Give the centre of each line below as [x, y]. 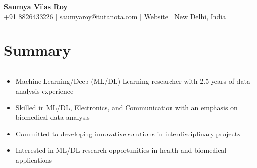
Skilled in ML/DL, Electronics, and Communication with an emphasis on [127, 107]
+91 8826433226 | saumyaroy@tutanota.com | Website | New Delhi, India [115, 16]
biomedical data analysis [53, 117]
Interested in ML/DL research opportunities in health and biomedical [121, 150]
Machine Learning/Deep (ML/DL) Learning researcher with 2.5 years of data [133, 81]
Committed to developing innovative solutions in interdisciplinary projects [128, 133]
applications [34, 159]
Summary [38, 50]
